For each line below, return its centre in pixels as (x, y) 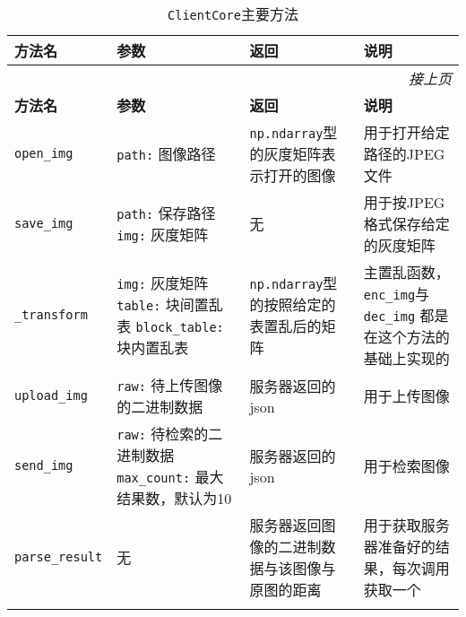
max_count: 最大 (170, 477)
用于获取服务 (406, 525)
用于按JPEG (404, 202)
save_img (44, 223)
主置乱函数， (406, 272)
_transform (51, 315)
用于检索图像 (406, 466)
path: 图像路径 (166, 154)
